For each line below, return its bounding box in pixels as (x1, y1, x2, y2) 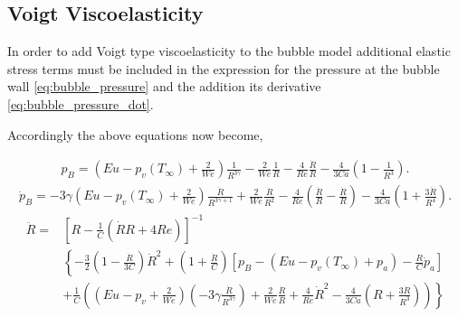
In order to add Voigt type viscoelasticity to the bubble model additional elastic (7, 42, 451, 61)
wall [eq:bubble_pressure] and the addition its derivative (7, 77, 321, 96)
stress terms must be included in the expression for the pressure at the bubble (7, 59, 440, 78)
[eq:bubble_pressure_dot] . (7, 94, 154, 113)
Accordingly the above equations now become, (7, 125, 263, 144)
